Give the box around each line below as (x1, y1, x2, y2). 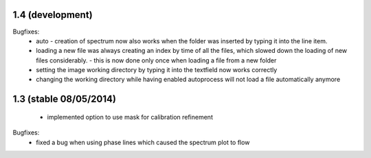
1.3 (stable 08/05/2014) (12, 93, 117, 105)
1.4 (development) (12, 9, 93, 21)
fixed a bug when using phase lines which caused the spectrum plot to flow (36, 138, 250, 146)
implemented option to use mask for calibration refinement (47, 113, 213, 121)
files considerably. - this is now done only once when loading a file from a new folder (36, 56, 277, 65)
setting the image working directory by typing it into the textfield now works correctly (36, 66, 278, 74)
